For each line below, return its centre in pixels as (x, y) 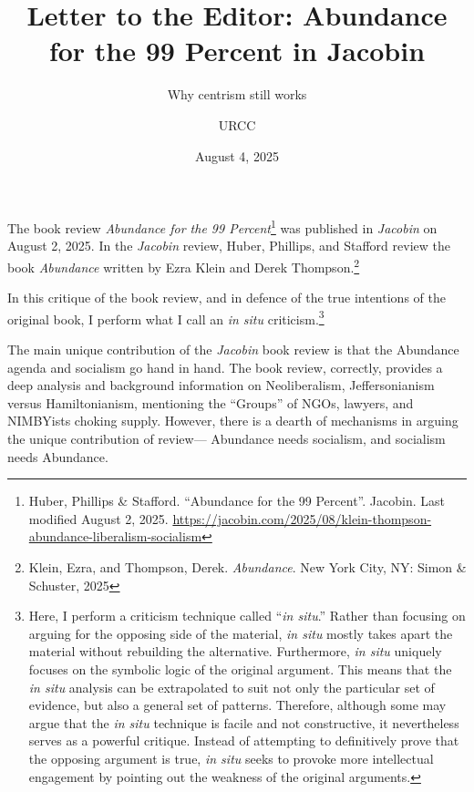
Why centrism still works (237, 94)
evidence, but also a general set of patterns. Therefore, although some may (237, 705)
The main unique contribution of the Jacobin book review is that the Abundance (233, 350)
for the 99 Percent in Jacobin (237, 51)
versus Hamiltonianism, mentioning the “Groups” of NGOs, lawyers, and (211, 402)
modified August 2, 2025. (98, 518)
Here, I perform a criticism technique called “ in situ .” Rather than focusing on (247, 616)
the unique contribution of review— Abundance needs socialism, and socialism (227, 438)
